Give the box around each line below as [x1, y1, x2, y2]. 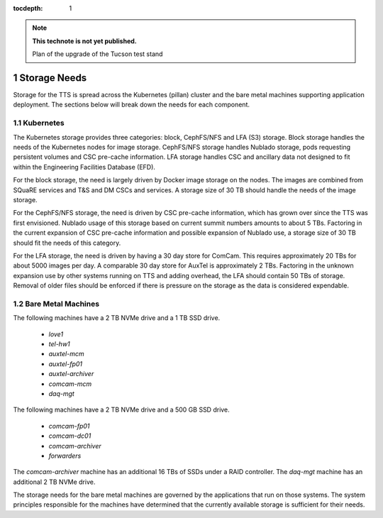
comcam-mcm [48, 380, 92, 388]
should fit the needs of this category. [13, 238, 121, 247]
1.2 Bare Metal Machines [13, 299, 99, 309]
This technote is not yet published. [32, 36, 138, 45]
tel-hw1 [48, 340, 70, 348]
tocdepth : [13, 4, 43, 12]
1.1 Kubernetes [13, 118, 65, 128]
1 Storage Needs [13, 72, 87, 84]
